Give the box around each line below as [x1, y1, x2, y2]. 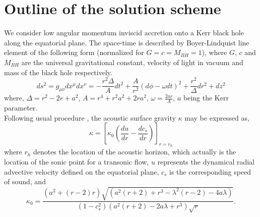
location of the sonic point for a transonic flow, [4, 156, 149, 167]
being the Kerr [183, 92, 229, 103]
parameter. [4, 102, 38, 113]
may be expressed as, [184, 112, 249, 123]
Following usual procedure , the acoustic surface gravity [4, 112, 176, 123]
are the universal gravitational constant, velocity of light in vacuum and [21, 57, 243, 67]
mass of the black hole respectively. [4, 67, 112, 77]
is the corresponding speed [169, 166, 251, 177]
